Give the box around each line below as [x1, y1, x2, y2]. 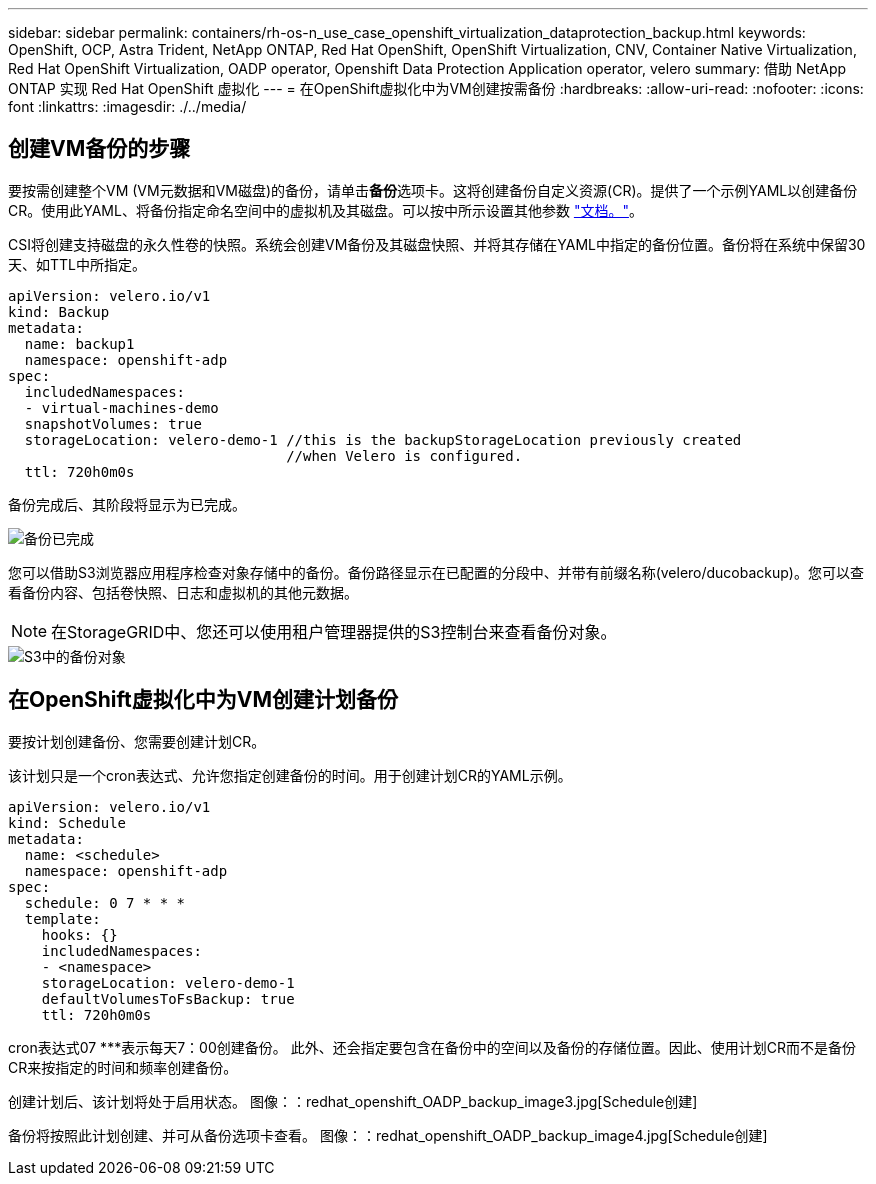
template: [24, 910, 101, 927]
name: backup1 [24, 335, 135, 352]
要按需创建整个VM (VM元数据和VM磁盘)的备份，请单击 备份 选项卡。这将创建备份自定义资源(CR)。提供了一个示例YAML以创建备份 [8, 181, 858, 199]
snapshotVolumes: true [24, 415, 202, 432]
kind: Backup [8, 303, 110, 320]
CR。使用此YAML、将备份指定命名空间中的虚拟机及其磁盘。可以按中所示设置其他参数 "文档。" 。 [8, 201, 643, 219]
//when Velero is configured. [286, 447, 523, 464]
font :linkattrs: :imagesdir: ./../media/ [8, 98, 247, 115]
